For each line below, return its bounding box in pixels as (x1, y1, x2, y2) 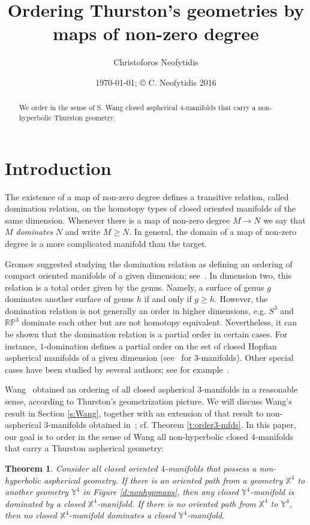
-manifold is (250, 485, 294, 498)
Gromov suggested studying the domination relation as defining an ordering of (5, 257, 293, 270)
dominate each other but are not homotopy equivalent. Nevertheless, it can (22, 316, 297, 328)
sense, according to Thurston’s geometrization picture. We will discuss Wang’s (5, 395, 292, 408)
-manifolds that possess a (164, 462, 257, 475)
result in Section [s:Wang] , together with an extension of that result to (5, 406, 264, 419)
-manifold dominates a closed (68, 509, 176, 521)
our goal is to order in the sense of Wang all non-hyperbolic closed (5, 430, 249, 442)
